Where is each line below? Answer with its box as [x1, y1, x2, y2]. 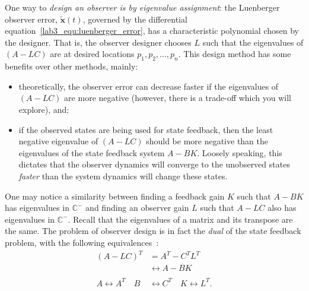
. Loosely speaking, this [197, 146, 282, 159]
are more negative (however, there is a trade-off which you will [64, 91, 291, 104]
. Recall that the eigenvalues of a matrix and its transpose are [68, 213, 293, 225]
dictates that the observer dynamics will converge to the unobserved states [18, 158, 290, 170]
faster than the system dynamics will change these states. [18, 169, 228, 182]
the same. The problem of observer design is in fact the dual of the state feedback [5, 224, 301, 237]
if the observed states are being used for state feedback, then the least [18, 123, 273, 135]
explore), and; [18, 103, 69, 115]
